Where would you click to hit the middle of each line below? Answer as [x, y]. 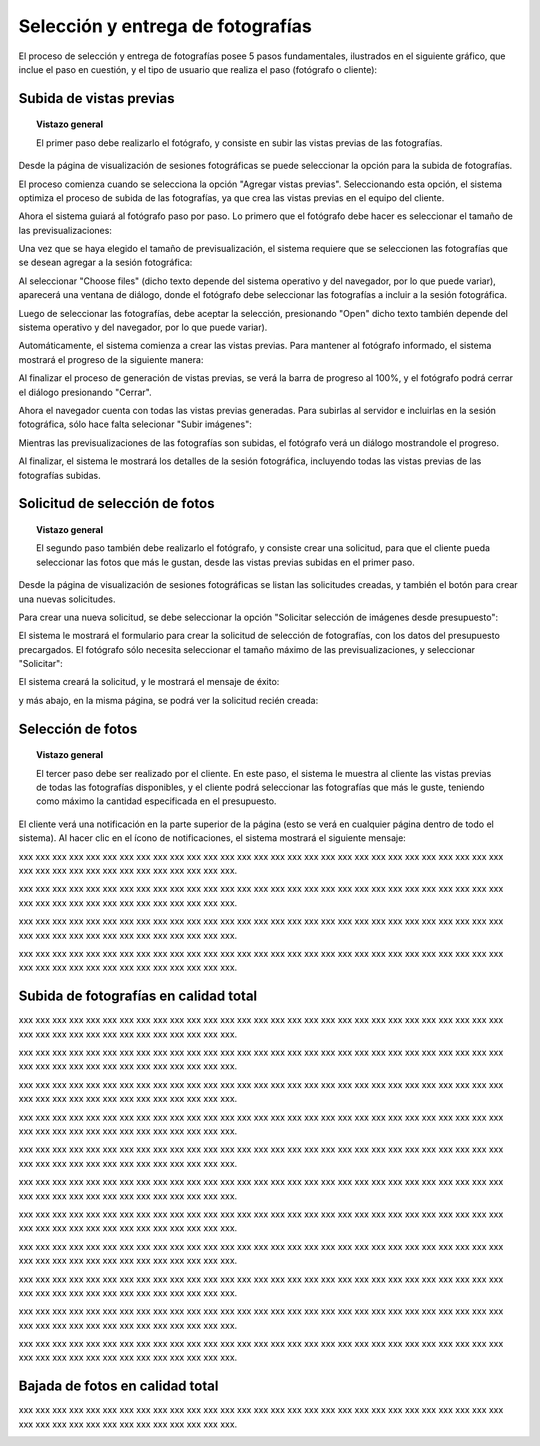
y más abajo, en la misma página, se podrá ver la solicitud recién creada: [168, 700]
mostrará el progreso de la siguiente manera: [111, 359]
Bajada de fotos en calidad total [118, 1386]
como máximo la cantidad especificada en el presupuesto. [156, 801]
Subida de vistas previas [96, 98]
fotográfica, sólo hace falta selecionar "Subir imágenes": [135, 424]
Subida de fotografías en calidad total [138, 996]
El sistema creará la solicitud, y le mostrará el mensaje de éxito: [149, 682]
